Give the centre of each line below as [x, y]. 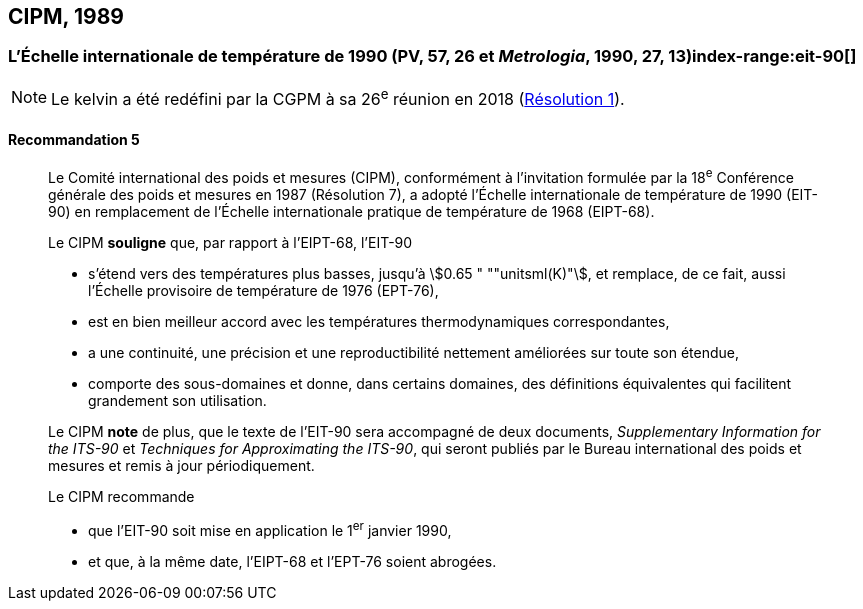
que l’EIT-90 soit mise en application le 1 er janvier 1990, [270, 529]
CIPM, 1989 [66, 16]
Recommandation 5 [74, 139]
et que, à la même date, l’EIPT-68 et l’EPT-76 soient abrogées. [292, 561]
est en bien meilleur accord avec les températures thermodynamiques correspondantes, [379, 321]
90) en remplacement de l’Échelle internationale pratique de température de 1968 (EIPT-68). [351, 211]
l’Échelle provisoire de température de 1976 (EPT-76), [263, 290]
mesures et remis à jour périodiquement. [181, 465]
